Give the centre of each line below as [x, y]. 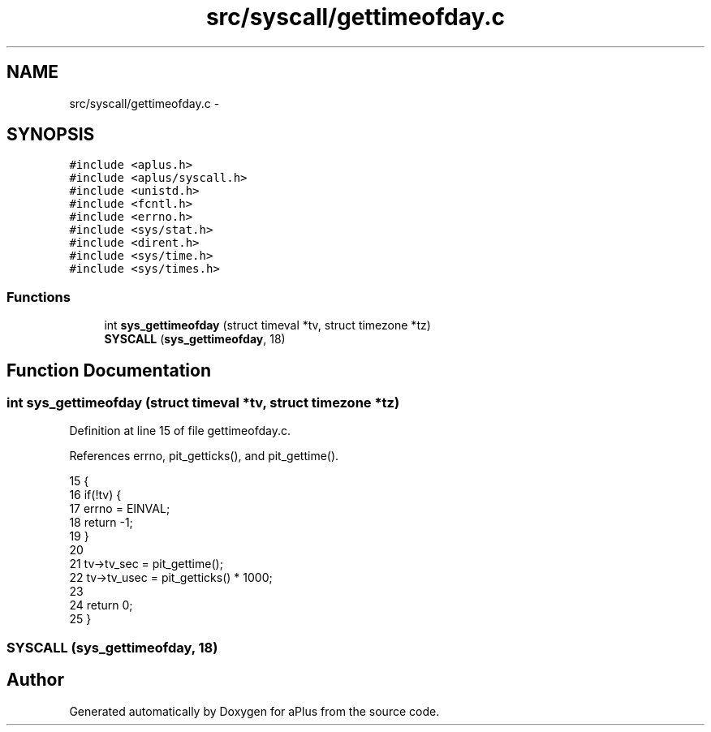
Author [35, 680]
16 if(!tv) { [95, 495]
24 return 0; [101, 605]
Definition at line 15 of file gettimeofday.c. [180, 431]
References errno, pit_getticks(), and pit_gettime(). [204, 456]
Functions [39, 297]
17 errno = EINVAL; [120, 509]
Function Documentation [109, 370]
